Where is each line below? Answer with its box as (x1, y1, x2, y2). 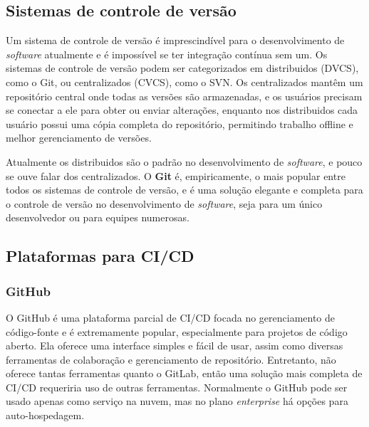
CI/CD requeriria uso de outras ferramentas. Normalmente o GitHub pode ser (6, 379, 348, 394)
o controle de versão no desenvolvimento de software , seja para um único (6, 196, 323, 211)
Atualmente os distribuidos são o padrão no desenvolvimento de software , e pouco (6, 154, 363, 169)
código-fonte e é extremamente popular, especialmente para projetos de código (6, 324, 348, 339)
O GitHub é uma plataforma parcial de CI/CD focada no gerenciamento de (6, 310, 336, 325)
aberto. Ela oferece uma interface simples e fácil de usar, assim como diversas (6, 338, 343, 353)
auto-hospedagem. (6, 408, 85, 423)
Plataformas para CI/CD (6, 245, 194, 267)
